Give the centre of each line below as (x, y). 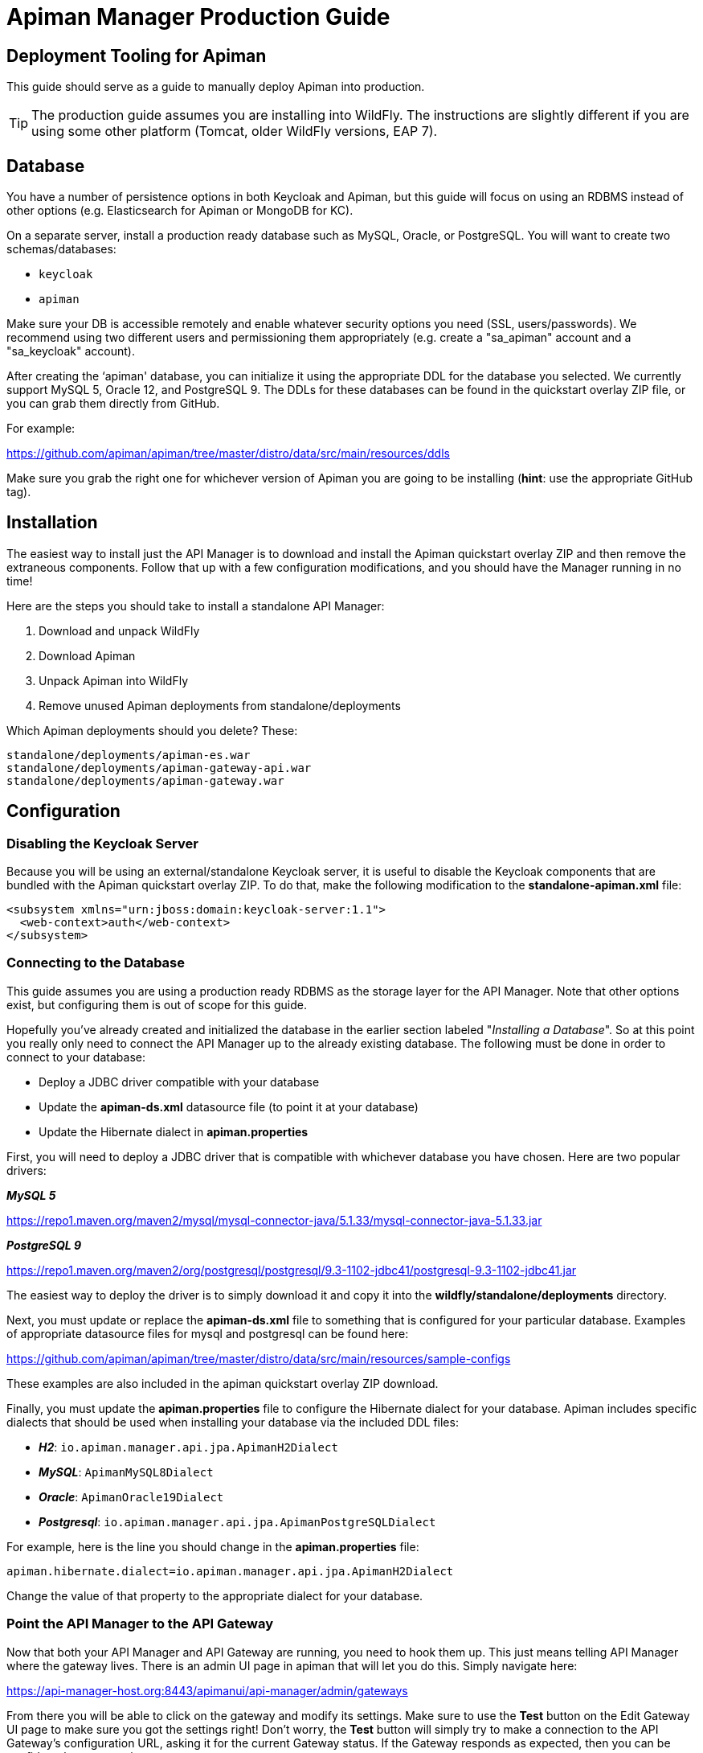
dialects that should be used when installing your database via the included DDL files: (233, 1422)
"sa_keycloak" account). (71, 351)
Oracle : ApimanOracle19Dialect (131, 1496)
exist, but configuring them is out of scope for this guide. (157, 1004)
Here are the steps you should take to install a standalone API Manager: (196, 606)
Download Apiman (87, 655)
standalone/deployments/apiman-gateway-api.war (159, 768)
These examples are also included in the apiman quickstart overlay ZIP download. (223, 1383)
